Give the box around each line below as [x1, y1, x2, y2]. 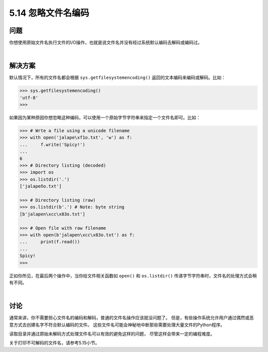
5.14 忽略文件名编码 [9, 7, 89, 18]
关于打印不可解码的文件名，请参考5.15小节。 [9, 340, 100, 346]
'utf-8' [19, 95, 38, 100]
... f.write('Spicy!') [19, 141, 85, 147]
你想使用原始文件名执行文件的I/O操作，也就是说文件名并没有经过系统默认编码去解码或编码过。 [9, 40, 202, 46]
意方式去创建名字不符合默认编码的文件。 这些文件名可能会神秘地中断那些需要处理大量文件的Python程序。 [9, 322, 225, 328]
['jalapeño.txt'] [19, 184, 62, 189]
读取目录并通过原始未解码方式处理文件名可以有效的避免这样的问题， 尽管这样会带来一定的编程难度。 [9, 331, 215, 337]
